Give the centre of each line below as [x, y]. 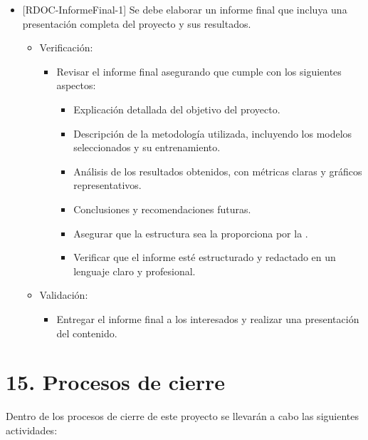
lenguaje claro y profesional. [135, 271]
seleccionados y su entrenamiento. [147, 147]
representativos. [107, 185]
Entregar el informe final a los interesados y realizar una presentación [208, 318]
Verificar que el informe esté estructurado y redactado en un [205, 257]
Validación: [64, 295]
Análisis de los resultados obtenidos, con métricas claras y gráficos [218, 171]
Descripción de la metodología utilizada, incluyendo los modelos [213, 133]
